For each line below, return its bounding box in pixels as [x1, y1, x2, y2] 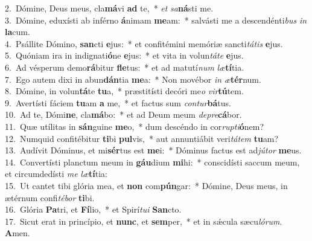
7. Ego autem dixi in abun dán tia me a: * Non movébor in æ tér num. [5, 72, 261, 85]
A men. [5, 227, 30, 239]
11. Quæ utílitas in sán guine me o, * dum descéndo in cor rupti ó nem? [5, 120, 264, 132]
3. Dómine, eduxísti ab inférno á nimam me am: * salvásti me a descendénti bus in [5, 13, 307, 26]
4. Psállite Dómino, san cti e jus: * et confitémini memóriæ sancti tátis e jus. [5, 37, 283, 50]
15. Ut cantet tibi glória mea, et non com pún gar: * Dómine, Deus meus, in [5, 179, 288, 191]
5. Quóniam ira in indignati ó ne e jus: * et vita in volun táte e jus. [5, 49, 244, 62]
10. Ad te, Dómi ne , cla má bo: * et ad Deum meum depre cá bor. [5, 108, 242, 121]
